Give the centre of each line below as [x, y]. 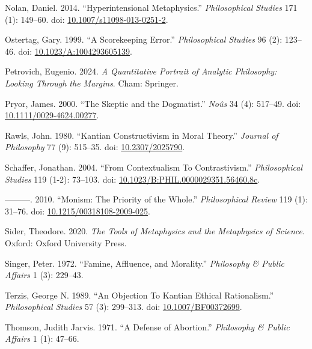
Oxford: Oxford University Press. [66, 242]
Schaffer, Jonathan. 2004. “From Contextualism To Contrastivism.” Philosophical [154, 167]
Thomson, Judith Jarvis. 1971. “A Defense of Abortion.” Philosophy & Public [147, 326]
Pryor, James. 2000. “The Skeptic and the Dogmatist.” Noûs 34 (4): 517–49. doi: [153, 103]
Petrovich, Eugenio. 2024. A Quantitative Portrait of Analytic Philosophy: [141, 71]
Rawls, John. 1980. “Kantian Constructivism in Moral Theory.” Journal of [142, 135]
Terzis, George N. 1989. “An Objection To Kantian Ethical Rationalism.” [139, 295]
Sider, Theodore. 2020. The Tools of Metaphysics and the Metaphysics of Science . [155, 231]
